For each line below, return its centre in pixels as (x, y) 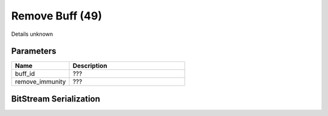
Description (90, 66)
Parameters (34, 51)
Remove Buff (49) (57, 16)
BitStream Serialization (56, 99)
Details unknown (32, 34)
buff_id (25, 74)
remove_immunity (40, 82)
